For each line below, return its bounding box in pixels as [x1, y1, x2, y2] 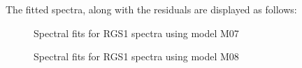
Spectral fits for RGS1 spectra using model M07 [34, 25, 239, 40]
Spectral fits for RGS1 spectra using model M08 [34, 49, 239, 64]
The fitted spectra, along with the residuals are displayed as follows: [6, 2, 297, 16]
